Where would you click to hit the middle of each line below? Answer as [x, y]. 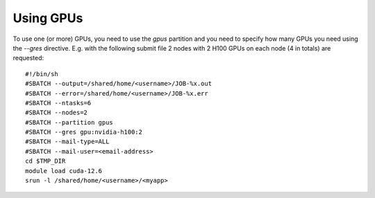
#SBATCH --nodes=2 [57, 113]
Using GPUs [48, 18]
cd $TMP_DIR [45, 161]
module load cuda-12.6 [64, 171]
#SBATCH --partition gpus [69, 122]
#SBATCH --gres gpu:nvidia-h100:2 [84, 132]
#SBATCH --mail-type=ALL [67, 142]
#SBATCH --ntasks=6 [58, 103]
